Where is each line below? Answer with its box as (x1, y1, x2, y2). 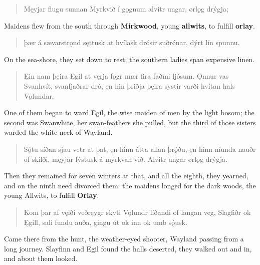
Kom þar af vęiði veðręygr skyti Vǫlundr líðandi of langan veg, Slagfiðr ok (24, 206, 251, 217)
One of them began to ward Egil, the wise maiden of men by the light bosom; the (4, 107, 254, 118)
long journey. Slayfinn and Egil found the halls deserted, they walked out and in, (4, 243, 252, 253)
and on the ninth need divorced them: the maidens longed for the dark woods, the (4, 180, 256, 190)
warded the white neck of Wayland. (4, 127, 113, 137)
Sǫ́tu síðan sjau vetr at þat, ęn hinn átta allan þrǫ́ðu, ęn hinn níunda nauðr (24, 143, 256, 154)
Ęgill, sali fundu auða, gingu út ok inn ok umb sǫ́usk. (24, 216, 187, 227)
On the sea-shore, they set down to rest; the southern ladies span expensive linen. (4, 54, 255, 64)
